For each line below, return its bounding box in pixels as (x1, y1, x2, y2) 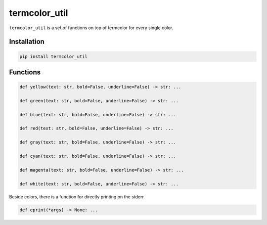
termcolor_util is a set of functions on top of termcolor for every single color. (9, 25, 174, 31)
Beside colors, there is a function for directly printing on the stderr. (9, 193, 145, 200)
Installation (9, 38, 44, 46)
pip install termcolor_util (19, 53, 88, 59)
